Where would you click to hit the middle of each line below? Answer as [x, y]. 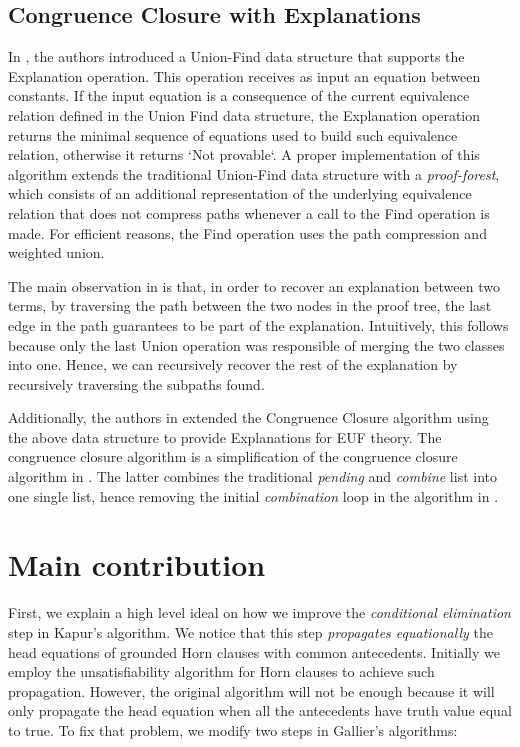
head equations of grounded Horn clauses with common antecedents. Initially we [254, 651]
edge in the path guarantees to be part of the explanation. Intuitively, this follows [258, 324]
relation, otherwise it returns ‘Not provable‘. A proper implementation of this [244, 154]
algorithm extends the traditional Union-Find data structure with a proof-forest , [254, 173]
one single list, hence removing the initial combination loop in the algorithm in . [253, 495]
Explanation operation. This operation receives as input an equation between [244, 75]
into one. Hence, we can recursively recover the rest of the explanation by [233, 364]
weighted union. [56, 252]
